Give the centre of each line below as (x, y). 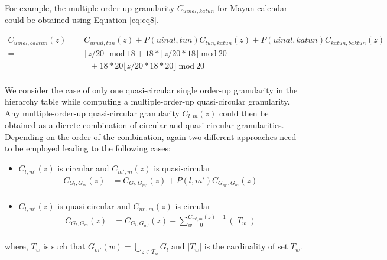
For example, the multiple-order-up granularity (90, 8)
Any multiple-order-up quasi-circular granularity (92, 113)
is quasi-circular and (94, 205)
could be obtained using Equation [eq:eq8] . (82, 20)
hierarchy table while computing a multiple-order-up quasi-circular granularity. (147, 101)
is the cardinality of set (246, 246)
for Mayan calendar (252, 8)
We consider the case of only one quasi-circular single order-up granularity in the (151, 90)
